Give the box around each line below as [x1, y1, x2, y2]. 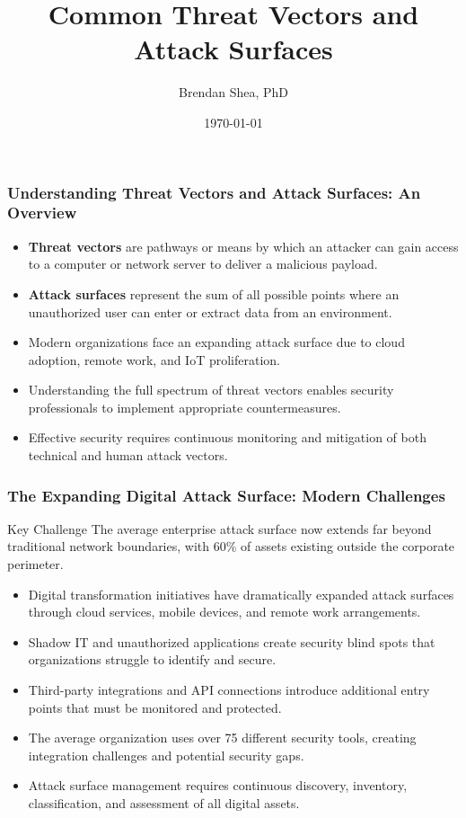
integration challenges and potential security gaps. [28, 745, 304, 764]
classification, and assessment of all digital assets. [28, 794, 300, 812]
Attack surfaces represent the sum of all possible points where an [28, 284, 400, 303]
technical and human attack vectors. [28, 446, 228, 465]
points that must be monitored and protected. [28, 698, 282, 716]
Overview [7, 201, 77, 224]
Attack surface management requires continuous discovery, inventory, [28, 776, 408, 795]
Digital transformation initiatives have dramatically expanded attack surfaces [28, 584, 454, 603]
